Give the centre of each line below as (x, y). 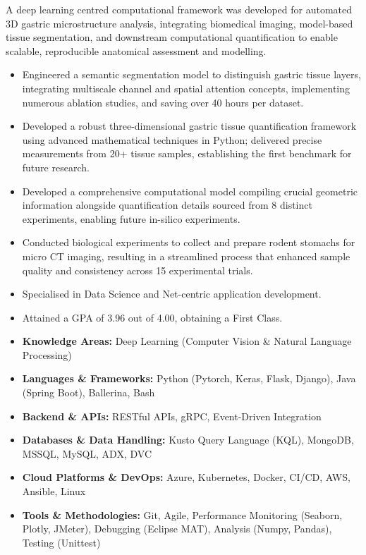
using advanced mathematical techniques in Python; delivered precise (172, 139)
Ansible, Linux (54, 491)
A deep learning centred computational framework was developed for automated (179, 9)
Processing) (47, 354)
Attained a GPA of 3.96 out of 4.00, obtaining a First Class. (152, 317)
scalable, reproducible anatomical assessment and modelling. (136, 50)
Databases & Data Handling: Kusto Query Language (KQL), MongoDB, (188, 440)
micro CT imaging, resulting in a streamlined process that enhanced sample (186, 256)
